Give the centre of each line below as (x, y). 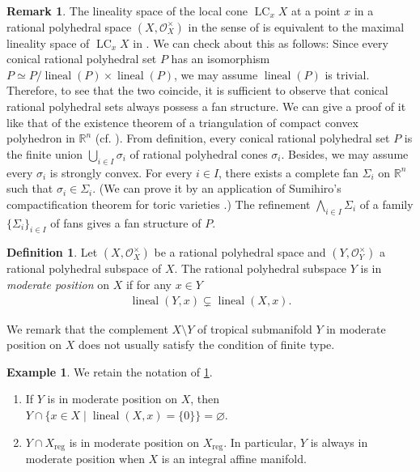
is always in (339, 442)
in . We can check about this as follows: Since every (261, 43)
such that (30, 188)
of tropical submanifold (255, 328)
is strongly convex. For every (121, 172)
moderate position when (85, 458)
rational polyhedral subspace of (84, 268)
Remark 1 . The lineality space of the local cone (127, 11)
